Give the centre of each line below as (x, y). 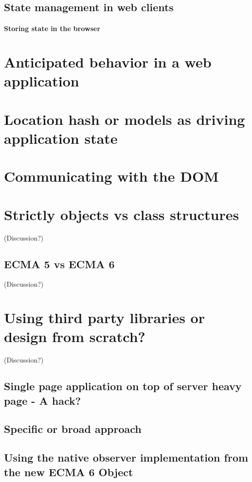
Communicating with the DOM (111, 176)
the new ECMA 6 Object (69, 472)
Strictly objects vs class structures (122, 214)
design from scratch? (75, 336)
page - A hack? (43, 400)
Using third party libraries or (104, 318)
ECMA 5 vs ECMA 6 (59, 264)
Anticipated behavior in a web (108, 62)
